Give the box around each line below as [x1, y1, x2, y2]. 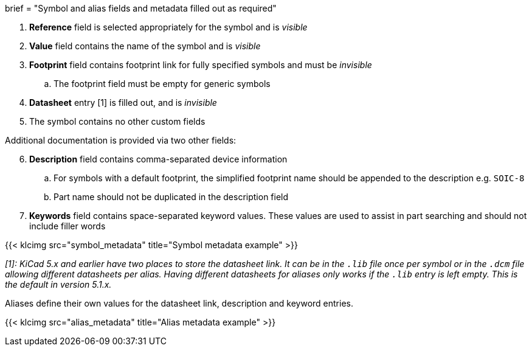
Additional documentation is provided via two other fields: [5, 135, 237, 145]
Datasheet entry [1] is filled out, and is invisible [29, 97, 217, 108]
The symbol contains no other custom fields [29, 116, 206, 127]
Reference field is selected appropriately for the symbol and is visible [29, 22, 308, 32]
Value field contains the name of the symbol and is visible [29, 41, 261, 51]
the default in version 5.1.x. [5, 279, 112, 290]
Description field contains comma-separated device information [29, 154, 288, 164]
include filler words [29, 221, 106, 231]
